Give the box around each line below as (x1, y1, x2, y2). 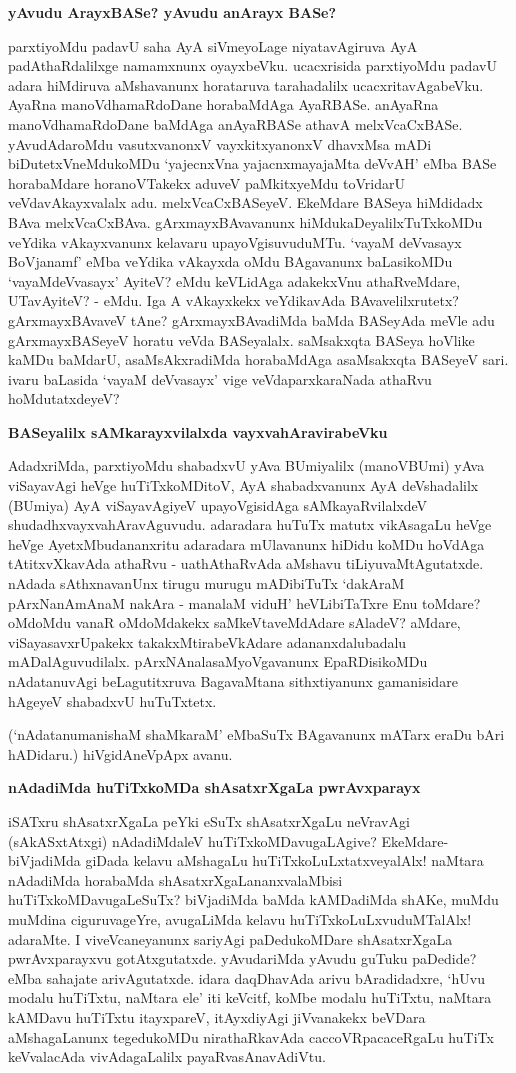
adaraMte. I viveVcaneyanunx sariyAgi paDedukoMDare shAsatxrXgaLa (8, 928, 453, 949)
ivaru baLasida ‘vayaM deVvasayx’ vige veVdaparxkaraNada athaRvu (8, 368, 432, 389)
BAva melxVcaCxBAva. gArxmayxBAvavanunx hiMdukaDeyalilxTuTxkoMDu (8, 211, 483, 232)
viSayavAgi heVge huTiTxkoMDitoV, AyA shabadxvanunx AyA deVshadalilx (8, 475, 479, 496)
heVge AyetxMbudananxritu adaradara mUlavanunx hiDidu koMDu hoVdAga (8, 533, 485, 554)
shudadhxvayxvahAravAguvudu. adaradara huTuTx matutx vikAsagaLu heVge (8, 514, 492, 535)
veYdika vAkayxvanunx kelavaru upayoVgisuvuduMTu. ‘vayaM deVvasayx (8, 231, 462, 252)
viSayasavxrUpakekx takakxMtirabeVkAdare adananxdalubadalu (8, 631, 407, 652)
